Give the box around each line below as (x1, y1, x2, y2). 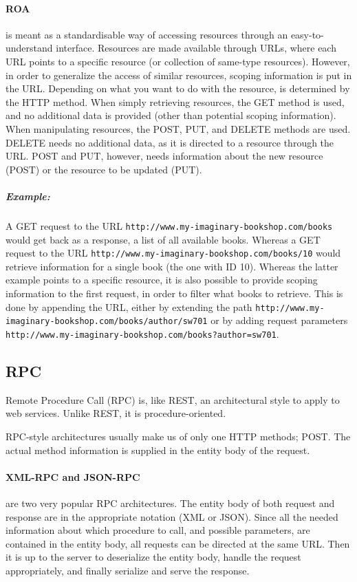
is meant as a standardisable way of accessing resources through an (6, 27, 288, 41)
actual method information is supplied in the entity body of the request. (6, 442, 310, 457)
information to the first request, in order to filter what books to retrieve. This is (6, 285, 343, 300)
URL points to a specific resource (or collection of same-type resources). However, (6, 54, 350, 68)
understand (6, 41, 53, 55)
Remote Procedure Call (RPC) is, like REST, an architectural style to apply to (6, 392, 340, 407)
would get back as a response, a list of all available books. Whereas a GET (6, 232, 321, 246)
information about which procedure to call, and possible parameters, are (6, 523, 310, 537)
